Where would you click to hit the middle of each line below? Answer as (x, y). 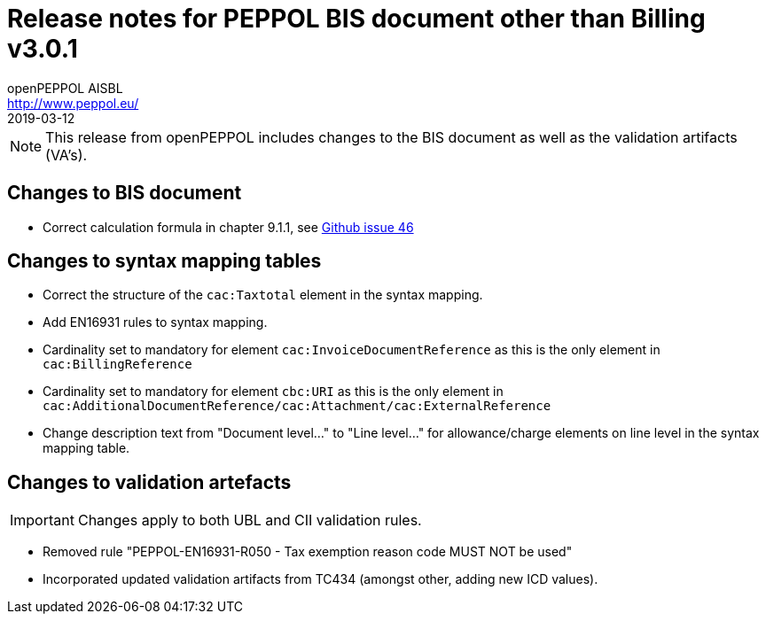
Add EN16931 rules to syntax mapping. (155, 322)
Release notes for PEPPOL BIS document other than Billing (356, 19)
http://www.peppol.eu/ (73, 103)
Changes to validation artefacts (149, 482)
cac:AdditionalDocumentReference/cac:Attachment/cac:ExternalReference (297, 406)
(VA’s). (66, 155)
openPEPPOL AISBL (65, 88)
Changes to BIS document (125, 193)
